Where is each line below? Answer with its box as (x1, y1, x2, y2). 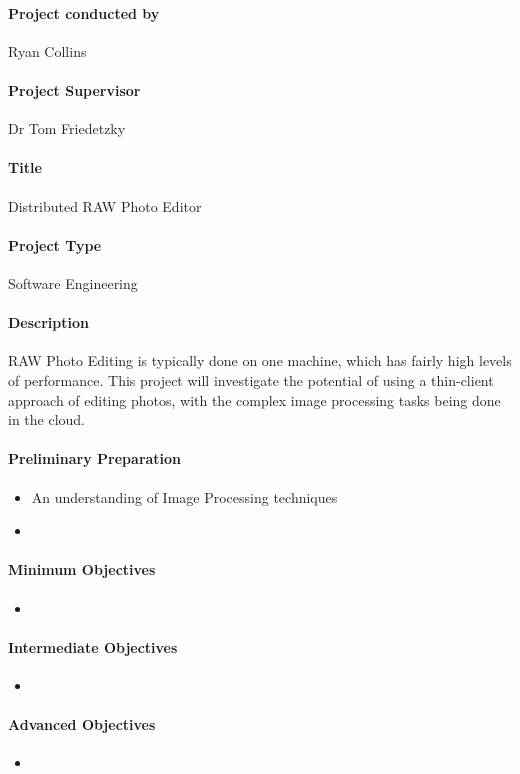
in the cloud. (8, 409, 86, 430)
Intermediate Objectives (8, 636, 178, 657)
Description (8, 312, 90, 333)
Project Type (8, 234, 102, 255)
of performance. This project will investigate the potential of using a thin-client (8, 369, 494, 390)
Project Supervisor (8, 79, 141, 100)
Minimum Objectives (8, 559, 156, 580)
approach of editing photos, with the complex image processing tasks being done (8, 389, 501, 410)
